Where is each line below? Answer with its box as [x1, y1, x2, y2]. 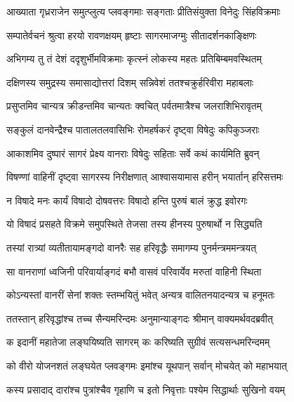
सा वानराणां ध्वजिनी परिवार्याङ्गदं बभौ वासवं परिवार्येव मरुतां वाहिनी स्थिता [6, 264, 262, 278]
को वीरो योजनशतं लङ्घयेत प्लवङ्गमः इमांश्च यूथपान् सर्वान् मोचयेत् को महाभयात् [6, 358, 287, 372]
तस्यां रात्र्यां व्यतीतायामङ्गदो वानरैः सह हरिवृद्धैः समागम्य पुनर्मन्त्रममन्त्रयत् [6, 240, 257, 254]
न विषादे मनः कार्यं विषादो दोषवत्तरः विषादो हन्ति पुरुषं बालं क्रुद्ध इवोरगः [6, 193, 248, 207]
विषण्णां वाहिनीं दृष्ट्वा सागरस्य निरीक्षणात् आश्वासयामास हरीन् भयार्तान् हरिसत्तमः [6, 169, 283, 184]
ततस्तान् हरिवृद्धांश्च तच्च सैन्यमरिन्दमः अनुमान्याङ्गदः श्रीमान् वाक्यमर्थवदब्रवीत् [6, 311, 273, 325]
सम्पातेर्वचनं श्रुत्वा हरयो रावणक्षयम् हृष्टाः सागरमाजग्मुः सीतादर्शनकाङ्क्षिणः [6, 27, 257, 42]
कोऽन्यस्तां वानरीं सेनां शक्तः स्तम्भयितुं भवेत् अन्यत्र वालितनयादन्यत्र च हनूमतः [6, 287, 275, 302]
